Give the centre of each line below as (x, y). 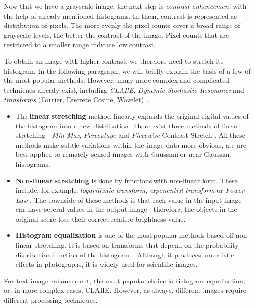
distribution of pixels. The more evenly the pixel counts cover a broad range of (122, 25)
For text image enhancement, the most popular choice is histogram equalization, (125, 280)
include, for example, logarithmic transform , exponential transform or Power (130, 190)
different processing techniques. (51, 300)
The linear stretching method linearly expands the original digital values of (132, 115)
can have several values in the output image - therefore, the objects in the (126, 209)
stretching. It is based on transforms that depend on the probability (137, 245)
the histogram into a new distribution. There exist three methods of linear (127, 125)
